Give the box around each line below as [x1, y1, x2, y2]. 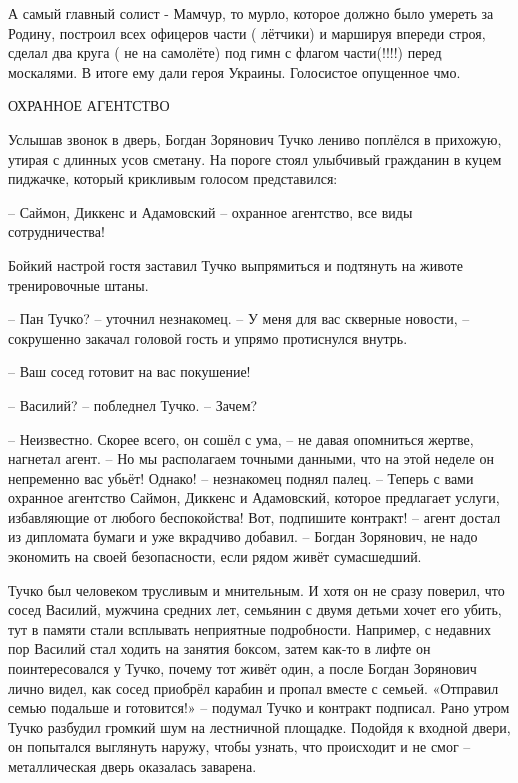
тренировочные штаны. [8, 274, 149, 295]
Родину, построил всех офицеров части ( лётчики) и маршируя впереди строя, [8, 22, 486, 43]
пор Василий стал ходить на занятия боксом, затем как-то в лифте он [8, 638, 431, 659]
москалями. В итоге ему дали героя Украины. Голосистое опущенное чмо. [8, 61, 461, 82]
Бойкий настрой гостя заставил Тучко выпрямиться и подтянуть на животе [8, 254, 463, 275]
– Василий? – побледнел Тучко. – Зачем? [8, 394, 258, 415]
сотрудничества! [8, 221, 105, 242]
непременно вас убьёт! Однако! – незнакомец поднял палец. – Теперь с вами [8, 467, 474, 488]
